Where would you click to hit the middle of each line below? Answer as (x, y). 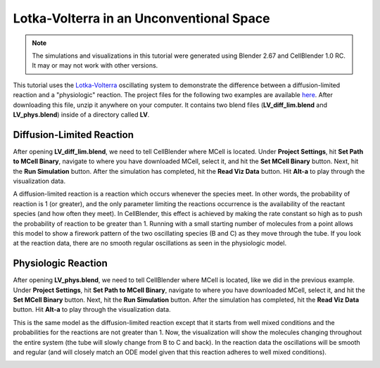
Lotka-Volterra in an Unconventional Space (141, 18)
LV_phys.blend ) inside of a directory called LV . (81, 114)
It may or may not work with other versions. (95, 65)
